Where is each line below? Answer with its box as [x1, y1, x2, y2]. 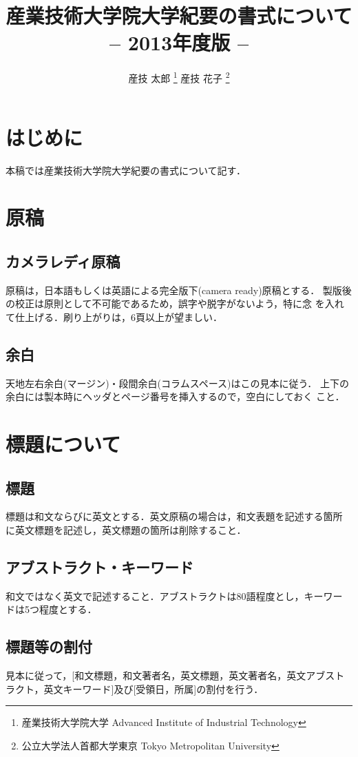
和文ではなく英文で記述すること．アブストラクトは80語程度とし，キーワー [6, 588, 343, 603]
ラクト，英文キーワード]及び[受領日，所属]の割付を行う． [6, 681, 264, 696]
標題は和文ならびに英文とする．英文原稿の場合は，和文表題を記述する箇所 [6, 509, 343, 523]
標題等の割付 [6, 636, 92, 657]
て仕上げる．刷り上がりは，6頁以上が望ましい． [6, 309, 222, 324]
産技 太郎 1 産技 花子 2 [128, 69, 230, 85]
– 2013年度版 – [109, 28, 249, 56]
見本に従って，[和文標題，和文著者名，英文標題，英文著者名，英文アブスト [6, 668, 345, 683]
